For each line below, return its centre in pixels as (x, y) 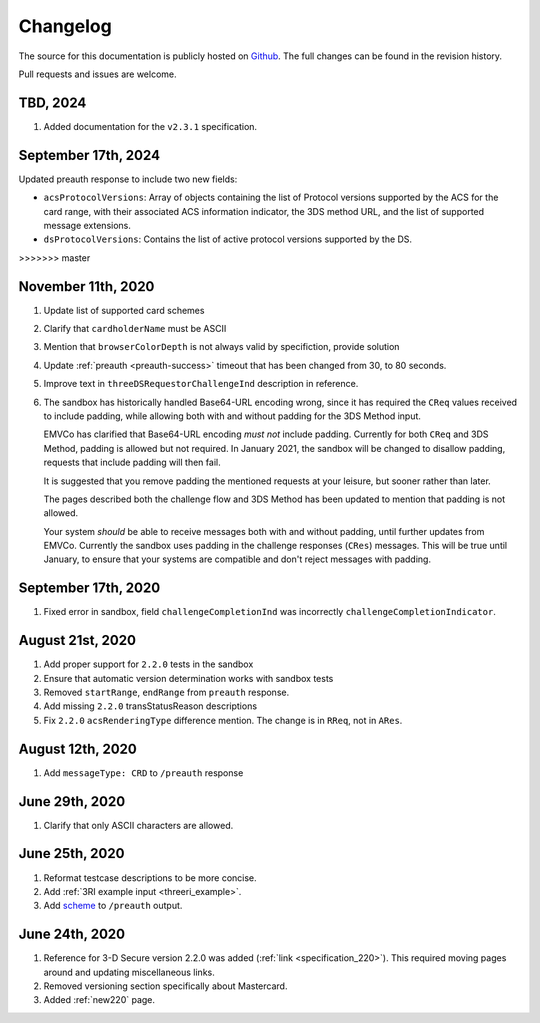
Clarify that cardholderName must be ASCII (135, 328)
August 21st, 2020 (77, 640)
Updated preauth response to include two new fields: (128, 179)
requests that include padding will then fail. (132, 462)
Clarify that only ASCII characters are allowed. (138, 825)
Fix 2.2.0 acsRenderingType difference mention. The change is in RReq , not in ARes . (223, 720)
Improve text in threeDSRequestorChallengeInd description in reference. (201, 384)
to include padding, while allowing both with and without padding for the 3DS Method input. (232, 416)
